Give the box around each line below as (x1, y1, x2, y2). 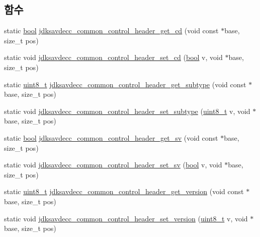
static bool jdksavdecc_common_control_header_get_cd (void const (4, 25, 219, 36)
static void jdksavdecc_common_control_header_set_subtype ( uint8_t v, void (4, 105, 250, 116)
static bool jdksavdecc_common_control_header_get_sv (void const (4, 132, 218, 143)
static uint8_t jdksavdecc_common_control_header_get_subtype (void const (4, 79, 246, 89)
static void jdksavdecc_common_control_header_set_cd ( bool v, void (4, 52, 223, 63)
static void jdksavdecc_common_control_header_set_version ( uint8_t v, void (4, 213, 248, 223)
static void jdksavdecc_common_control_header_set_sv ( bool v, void (4, 159, 222, 170)
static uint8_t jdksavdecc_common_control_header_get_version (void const (4, 186, 244, 197)
